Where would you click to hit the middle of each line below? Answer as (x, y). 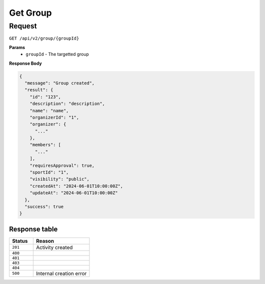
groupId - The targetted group (57, 54)
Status (20, 241)
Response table (33, 229)
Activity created (54, 247)
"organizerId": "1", (54, 117)
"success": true (44, 207)
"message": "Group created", (60, 83)
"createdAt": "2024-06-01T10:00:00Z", (76, 186)
